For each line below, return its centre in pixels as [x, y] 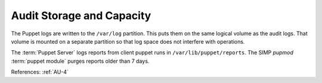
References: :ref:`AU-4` [40, 72]
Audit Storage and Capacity [81, 16]
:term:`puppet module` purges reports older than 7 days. [80, 61]
